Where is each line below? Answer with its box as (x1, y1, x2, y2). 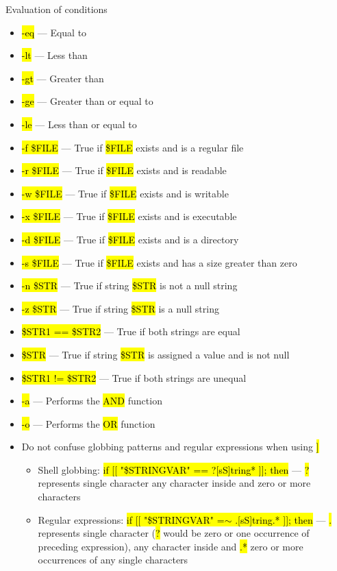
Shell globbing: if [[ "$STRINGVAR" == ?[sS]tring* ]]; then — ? (38, 462, 310, 476)
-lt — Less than (21, 48, 88, 62)
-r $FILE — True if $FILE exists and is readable (21, 163, 227, 178)
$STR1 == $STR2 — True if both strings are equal (21, 324, 240, 339)
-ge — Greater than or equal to (21, 94, 153, 108)
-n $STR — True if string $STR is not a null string (21, 278, 238, 293)
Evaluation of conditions (5, 2, 108, 16)
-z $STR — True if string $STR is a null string (21, 301, 219, 315)
